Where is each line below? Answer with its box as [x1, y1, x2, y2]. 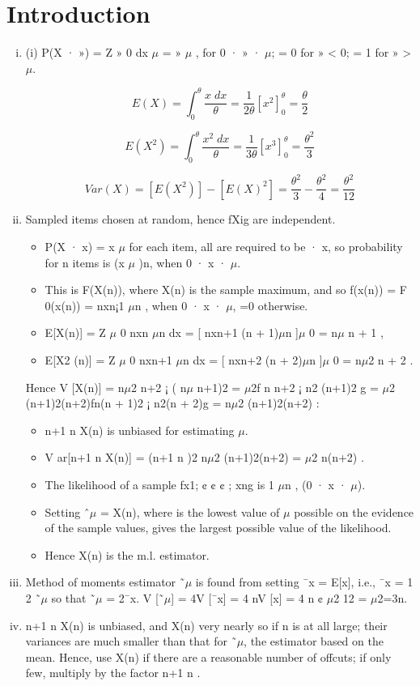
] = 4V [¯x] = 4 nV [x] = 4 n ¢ [171, 589, 324, 606]
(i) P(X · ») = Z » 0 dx [25, 44, 148, 61]
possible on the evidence [294, 503, 414, 520]
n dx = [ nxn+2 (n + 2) [182, 352, 303, 369]
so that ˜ [51, 589, 96, 606]
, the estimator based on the [244, 633, 384, 650]
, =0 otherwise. [232, 296, 308, 313]
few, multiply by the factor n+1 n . [25, 664, 201, 681]
